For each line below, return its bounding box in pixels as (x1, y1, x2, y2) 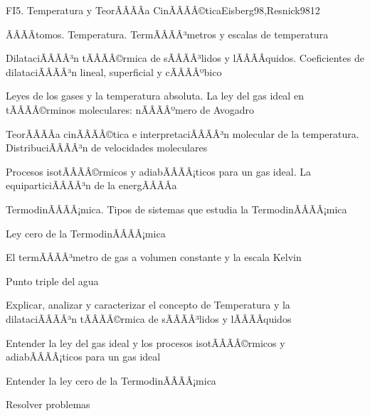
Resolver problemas (6, 397, 90, 412)
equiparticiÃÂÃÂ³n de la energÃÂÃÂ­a (6, 178, 177, 193)
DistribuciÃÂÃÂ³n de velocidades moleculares (6, 140, 208, 155)
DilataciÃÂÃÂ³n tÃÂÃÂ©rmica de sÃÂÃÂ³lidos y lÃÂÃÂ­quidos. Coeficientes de (6, 50, 364, 65)
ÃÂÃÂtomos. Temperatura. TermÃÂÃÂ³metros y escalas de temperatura (6, 26, 329, 41)
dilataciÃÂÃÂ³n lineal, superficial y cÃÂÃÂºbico (6, 64, 222, 79)
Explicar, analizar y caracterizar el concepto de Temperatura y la (6, 297, 290, 312)
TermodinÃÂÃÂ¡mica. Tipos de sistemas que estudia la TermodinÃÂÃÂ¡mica (6, 201, 347, 216)
